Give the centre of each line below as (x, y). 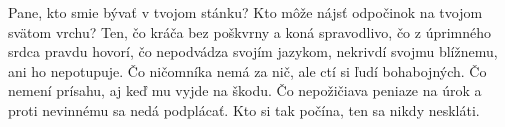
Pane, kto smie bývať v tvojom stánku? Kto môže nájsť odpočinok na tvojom (245, 12)
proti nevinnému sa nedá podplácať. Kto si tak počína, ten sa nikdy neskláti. (244, 109)
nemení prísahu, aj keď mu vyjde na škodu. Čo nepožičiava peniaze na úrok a (245, 90)
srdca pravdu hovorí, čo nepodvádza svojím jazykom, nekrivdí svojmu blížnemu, (253, 51)
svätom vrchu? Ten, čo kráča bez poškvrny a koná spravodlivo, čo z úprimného (250, 31)
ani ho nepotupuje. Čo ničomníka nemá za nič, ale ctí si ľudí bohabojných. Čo (247, 70)
